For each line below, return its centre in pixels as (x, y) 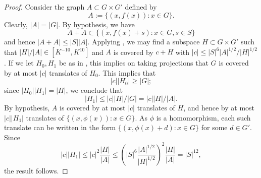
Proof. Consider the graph (44, 7)
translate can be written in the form (60, 127)
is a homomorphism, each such (203, 117)
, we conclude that (94, 90)
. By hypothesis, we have (96, 24)
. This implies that (127, 72)
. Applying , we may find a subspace (144, 42)
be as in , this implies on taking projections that (134, 63)
